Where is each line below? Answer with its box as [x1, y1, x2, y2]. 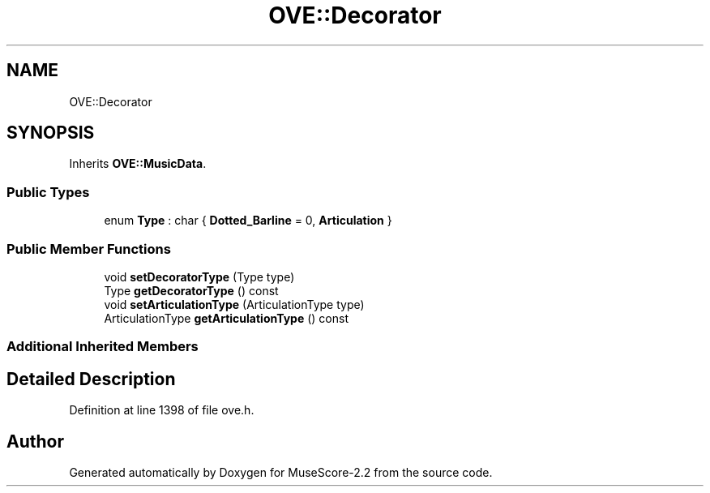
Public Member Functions [6, 240, 171, 257]
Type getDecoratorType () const [104, 283, 279, 298]
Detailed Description [6, 368, 176, 389]
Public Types [6, 183, 90, 200]
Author [6, 431, 64, 452]
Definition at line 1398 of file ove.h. [69, 403, 254, 418]
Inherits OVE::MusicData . [69, 156, 207, 171]
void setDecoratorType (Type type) [104, 269, 295, 284]
